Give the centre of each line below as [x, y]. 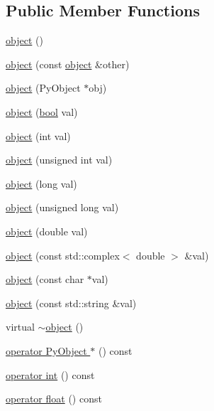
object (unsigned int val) [59, 160]
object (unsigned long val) [62, 207]
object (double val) [47, 231]
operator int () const [50, 374]
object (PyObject [43, 88]
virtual [20, 327]
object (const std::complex [63, 255]
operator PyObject [46, 350]
